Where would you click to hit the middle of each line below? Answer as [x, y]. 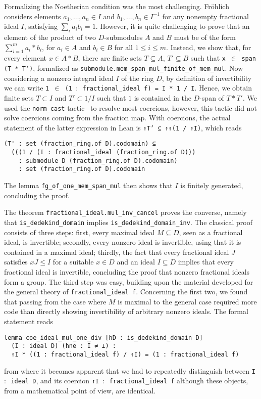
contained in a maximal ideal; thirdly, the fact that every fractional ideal [117, 252]
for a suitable [73, 262]
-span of [212, 97]
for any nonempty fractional [205, 16]
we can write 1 [27, 88]
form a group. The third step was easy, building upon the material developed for [129, 281]
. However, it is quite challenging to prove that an [173, 26]
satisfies [16, 262]
